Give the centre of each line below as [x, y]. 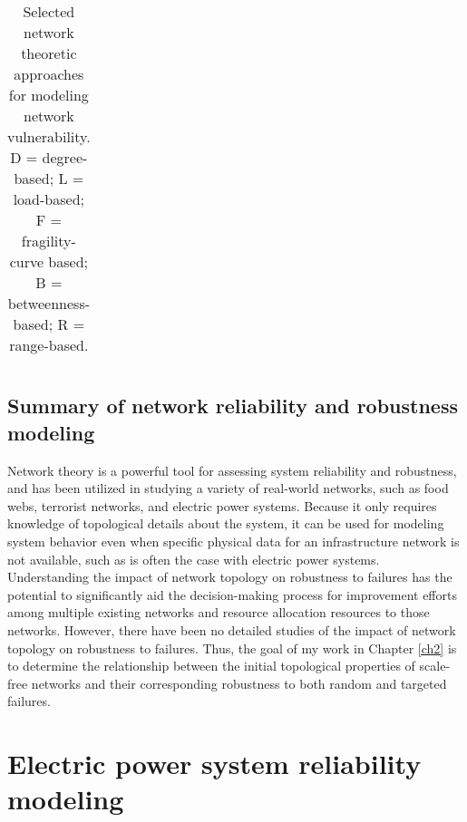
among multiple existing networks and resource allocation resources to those [219, 612]
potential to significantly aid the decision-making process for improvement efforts [232, 594]
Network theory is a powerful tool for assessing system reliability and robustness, [232, 470]
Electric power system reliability [214, 764]
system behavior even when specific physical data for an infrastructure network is [233, 541]
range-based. [49, 345]
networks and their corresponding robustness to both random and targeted [239, 683]
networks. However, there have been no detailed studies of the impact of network [232, 629]
